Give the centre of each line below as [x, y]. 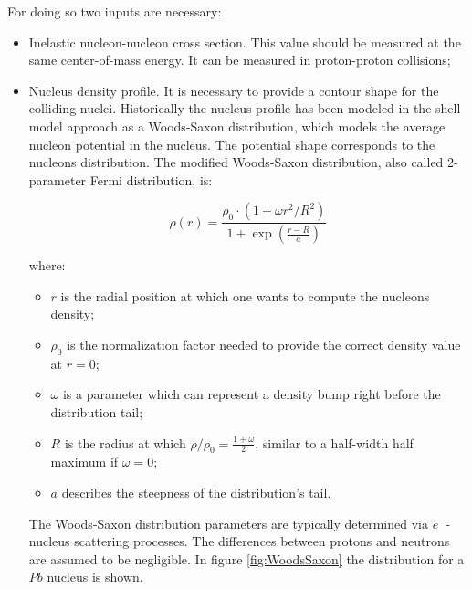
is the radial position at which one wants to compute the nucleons [245, 295]
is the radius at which [125, 442]
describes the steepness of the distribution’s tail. [196, 492]
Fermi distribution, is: [151, 179]
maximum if [84, 462]
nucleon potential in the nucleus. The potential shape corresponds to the [232, 144]
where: [47, 265]
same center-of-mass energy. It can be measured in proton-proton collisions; [240, 60]
